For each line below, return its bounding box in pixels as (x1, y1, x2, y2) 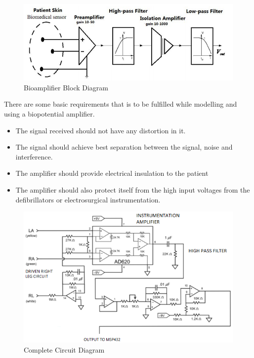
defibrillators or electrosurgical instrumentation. (15, 194, 161, 204)
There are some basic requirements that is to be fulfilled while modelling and (4, 99, 237, 109)
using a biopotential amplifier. (4, 108, 95, 119)
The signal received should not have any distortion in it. (15, 125, 186, 135)
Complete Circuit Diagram (24, 345, 105, 355)
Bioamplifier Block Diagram (24, 82, 108, 92)
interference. (15, 151, 53, 161)
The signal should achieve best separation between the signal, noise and (15, 142, 233, 152)
